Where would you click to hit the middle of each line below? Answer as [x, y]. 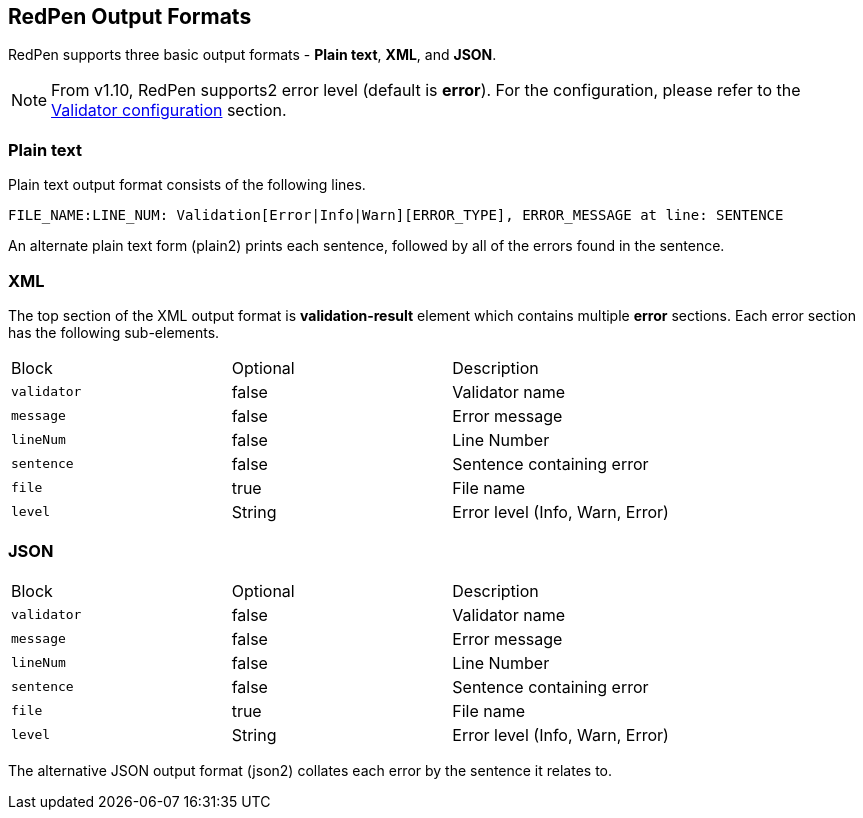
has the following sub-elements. [114, 332]
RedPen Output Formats [130, 16]
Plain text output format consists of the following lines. [187, 185]
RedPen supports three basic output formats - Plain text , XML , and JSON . [252, 55]
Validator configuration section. [169, 110]
